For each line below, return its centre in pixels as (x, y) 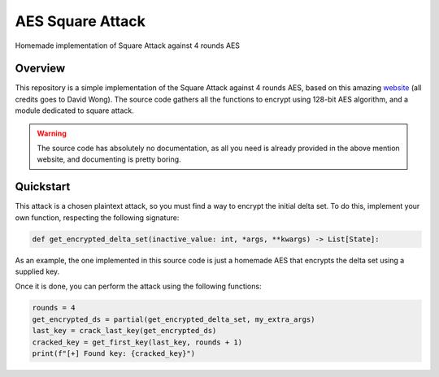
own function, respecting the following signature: (97, 217)
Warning (52, 133)
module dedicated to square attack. (74, 110)
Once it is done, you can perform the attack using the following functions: (138, 286)
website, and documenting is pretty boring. (109, 159)
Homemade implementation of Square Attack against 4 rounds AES (127, 45)
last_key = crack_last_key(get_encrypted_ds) (124, 331)
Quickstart (43, 187)
